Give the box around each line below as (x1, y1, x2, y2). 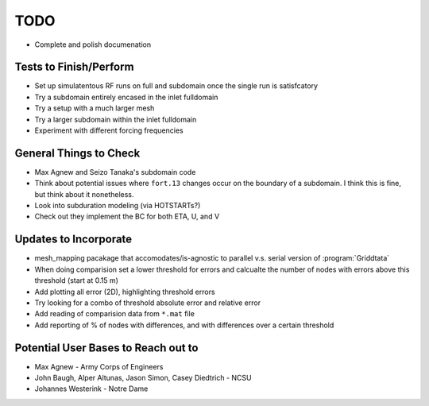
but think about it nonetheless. (34, 189, 134, 199)
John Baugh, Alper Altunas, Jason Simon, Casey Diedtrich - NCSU (34, 373, 252, 383)
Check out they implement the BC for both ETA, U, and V (34, 211, 220, 222)
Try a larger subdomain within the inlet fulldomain (34, 114, 197, 124)
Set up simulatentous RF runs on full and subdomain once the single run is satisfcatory (34, 81, 318, 91)
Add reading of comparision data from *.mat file (34, 309, 195, 319)
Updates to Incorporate (14, 233, 133, 246)
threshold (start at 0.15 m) (34, 276, 119, 285)
